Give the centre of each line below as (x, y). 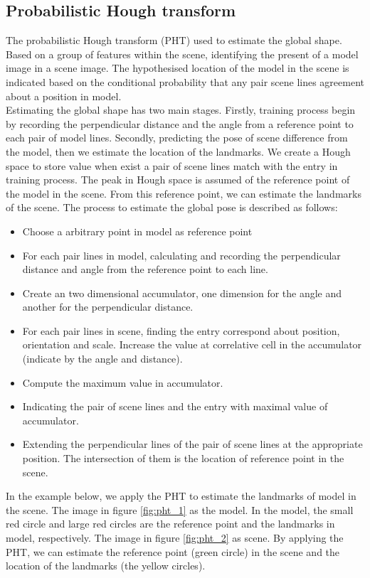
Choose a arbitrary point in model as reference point (137, 231)
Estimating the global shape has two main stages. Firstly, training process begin (181, 110)
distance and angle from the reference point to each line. (145, 269)
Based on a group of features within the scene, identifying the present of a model (182, 54)
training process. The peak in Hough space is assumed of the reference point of (178, 180)
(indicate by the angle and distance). (102, 359)
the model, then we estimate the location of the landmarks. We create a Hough (178, 151)
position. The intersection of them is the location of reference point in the (183, 458)
